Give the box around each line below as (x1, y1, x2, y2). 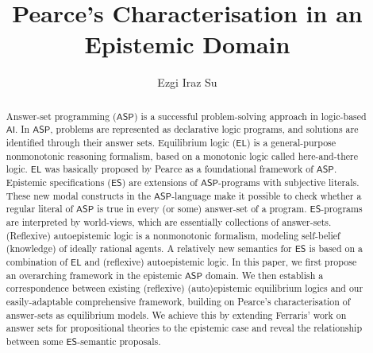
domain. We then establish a (206, 268, 324, 281)
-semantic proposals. (77, 334, 161, 347)
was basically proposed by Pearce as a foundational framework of (44, 162, 313, 176)
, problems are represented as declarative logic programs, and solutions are (50, 122, 359, 136)
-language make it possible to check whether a (171, 188, 362, 202)
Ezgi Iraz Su (157, 74, 217, 91)
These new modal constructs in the (6, 188, 151, 202)
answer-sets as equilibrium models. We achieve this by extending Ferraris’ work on (6, 308, 347, 321)
